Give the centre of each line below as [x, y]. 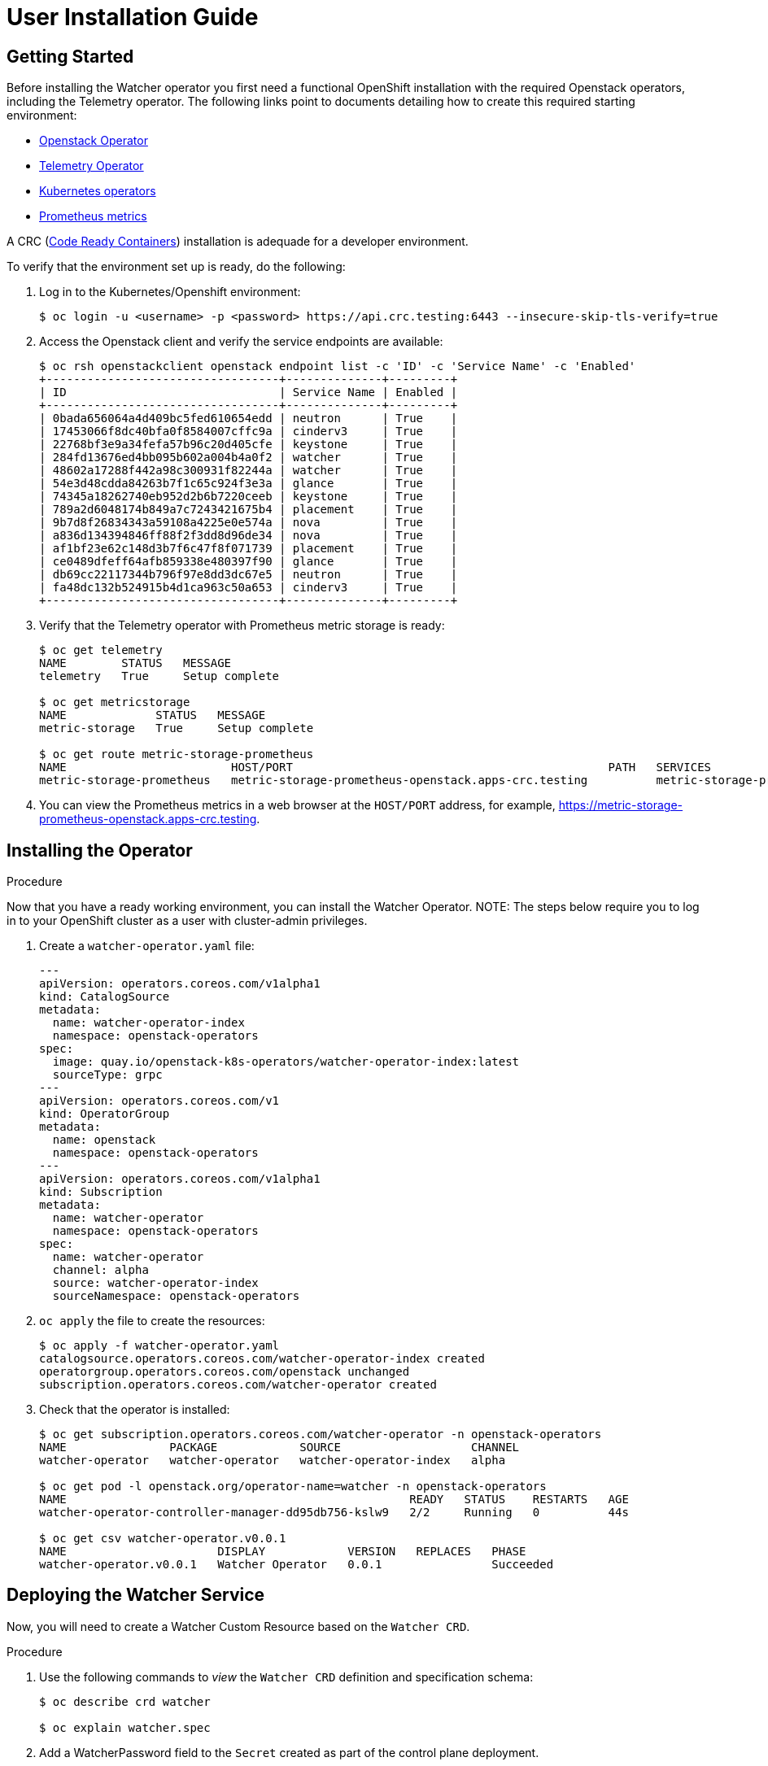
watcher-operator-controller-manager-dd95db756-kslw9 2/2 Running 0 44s [334, 1513]
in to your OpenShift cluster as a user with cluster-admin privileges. [187, 921]
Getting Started [70, 56]
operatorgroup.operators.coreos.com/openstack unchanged [225, 1372]
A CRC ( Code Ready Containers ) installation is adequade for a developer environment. [238, 242]
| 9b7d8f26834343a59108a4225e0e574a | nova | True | [249, 523]
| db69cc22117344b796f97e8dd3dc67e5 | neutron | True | [249, 575]
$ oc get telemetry [101, 650]
